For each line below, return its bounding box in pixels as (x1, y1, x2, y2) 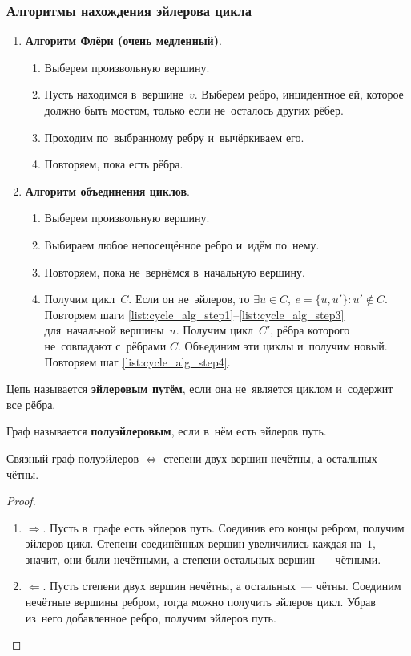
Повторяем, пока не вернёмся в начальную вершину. (44, 263, 305, 280)
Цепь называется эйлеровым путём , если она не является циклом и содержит (6, 380, 393, 397)
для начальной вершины (44, 322, 164, 338)
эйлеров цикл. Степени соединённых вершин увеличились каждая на (25, 535, 362, 552)
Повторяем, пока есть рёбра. (44, 156, 183, 172)
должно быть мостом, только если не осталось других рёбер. (44, 102, 344, 118)
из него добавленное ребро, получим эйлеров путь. (25, 609, 276, 626)
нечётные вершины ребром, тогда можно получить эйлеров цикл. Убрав (25, 593, 376, 610)
